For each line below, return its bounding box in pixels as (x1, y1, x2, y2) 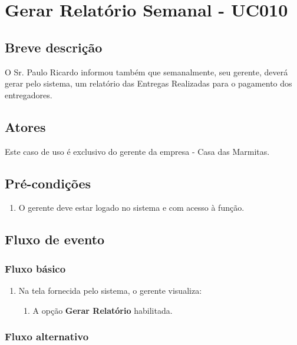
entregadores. (5, 88, 52, 101)
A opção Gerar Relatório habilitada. (32, 304, 173, 316)
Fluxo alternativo (5, 329, 89, 344)
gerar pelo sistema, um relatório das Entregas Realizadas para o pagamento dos (5, 77, 292, 89)
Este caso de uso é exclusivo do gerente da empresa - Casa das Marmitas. (5, 145, 270, 157)
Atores (5, 117, 46, 135)
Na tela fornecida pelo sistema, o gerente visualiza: (18, 284, 202, 296)
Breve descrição (5, 38, 103, 56)
